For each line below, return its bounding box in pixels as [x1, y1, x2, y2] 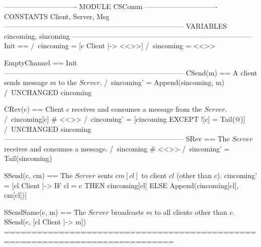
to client [141, 170, 167, 180]
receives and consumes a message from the [71, 104, 202, 114]
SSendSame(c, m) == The [4, 206, 86, 217]
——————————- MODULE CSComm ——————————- [4, 1, 218, 11]
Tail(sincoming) [4, 153, 52, 163]
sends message [4, 77, 48, 88]
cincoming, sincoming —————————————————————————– [4, 30, 252, 41]
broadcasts [111, 206, 144, 217]
